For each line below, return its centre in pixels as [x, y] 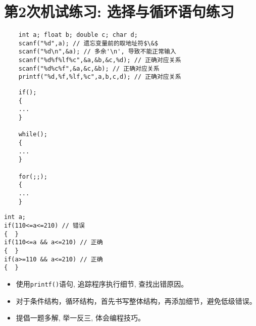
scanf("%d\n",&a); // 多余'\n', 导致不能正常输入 [97, 52]
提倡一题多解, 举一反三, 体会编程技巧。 [80, 318]
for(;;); [33, 176]
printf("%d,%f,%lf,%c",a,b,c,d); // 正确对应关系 [100, 77]
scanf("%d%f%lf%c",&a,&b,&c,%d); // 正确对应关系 [100, 60]
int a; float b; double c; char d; [78, 35]
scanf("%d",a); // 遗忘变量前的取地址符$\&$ [88, 43]
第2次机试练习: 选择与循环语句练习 [119, 11]
